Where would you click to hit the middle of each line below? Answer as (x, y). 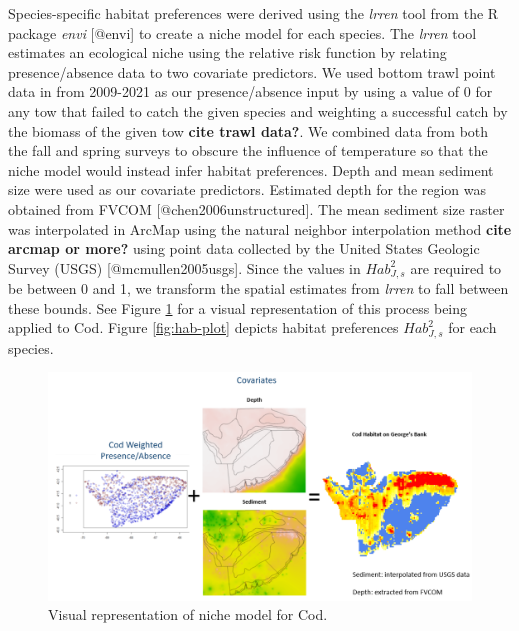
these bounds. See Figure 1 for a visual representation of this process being (238, 307)
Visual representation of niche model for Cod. (188, 614)
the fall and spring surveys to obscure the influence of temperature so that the (248, 150)
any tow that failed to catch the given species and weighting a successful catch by (258, 110)
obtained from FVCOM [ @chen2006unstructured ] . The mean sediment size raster (256, 208)
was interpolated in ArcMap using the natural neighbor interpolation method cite (260, 228)
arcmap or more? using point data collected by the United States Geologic (244, 248)
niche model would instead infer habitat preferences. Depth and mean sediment (251, 169)
